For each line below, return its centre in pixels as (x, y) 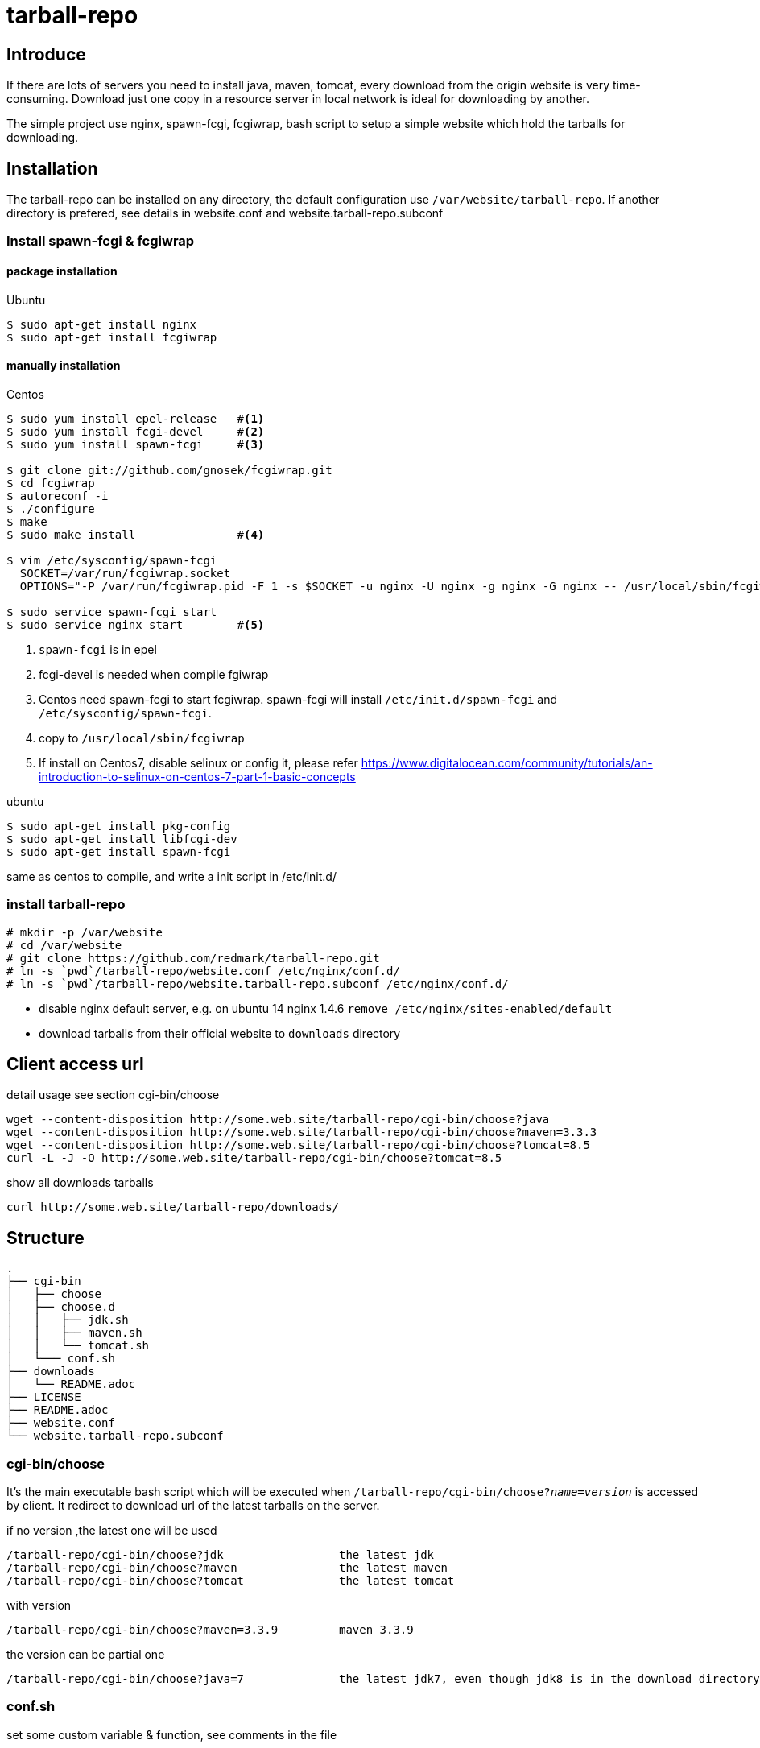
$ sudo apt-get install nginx (102, 324)
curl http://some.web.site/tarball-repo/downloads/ (173, 1207)
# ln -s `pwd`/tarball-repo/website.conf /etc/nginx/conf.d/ (203, 971)
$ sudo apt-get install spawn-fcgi (119, 851)
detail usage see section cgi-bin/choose (113, 1095)
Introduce (46, 54)
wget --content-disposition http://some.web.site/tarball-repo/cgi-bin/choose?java (278, 1120)
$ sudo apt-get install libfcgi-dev (122, 839)
